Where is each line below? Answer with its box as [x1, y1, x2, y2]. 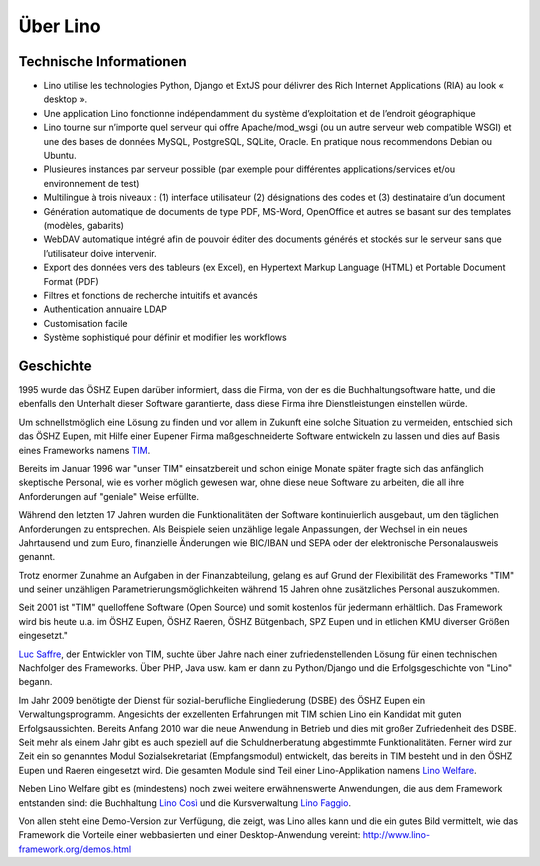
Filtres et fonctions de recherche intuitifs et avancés [43, 289, 259, 301]
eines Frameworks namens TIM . [18, 444, 151, 456]
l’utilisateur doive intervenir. [43, 247, 157, 259]
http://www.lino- [362, 829, 430, 841]
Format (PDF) [43, 275, 99, 287]
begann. [18, 676, 53, 688]
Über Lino [18, 15, 101, 37]
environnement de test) [43, 177, 140, 189]
